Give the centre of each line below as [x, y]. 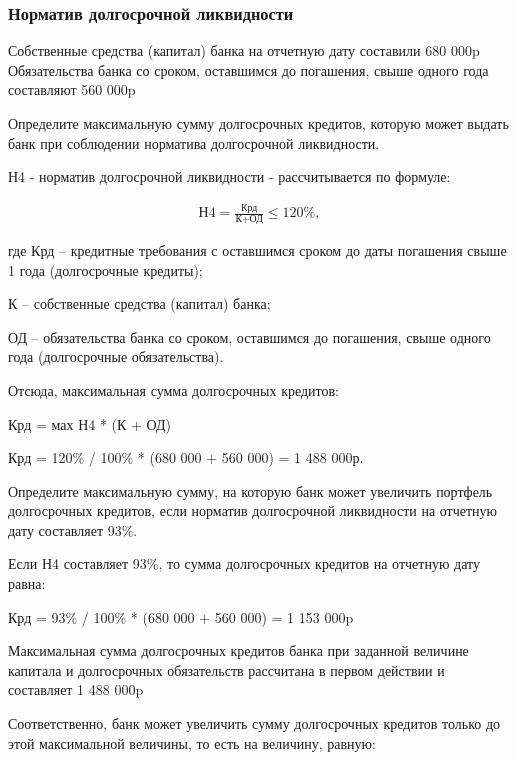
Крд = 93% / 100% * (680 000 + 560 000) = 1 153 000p [181, 616]
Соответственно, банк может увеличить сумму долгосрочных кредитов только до [254, 723]
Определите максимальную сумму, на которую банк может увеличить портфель [250, 490]
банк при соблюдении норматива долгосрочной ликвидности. [194, 142]
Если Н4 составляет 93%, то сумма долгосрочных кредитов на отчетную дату [244, 563]
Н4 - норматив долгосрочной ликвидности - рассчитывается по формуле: [229, 176]
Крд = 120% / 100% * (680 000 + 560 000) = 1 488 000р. [186, 457]
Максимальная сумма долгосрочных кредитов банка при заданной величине [238, 650]
